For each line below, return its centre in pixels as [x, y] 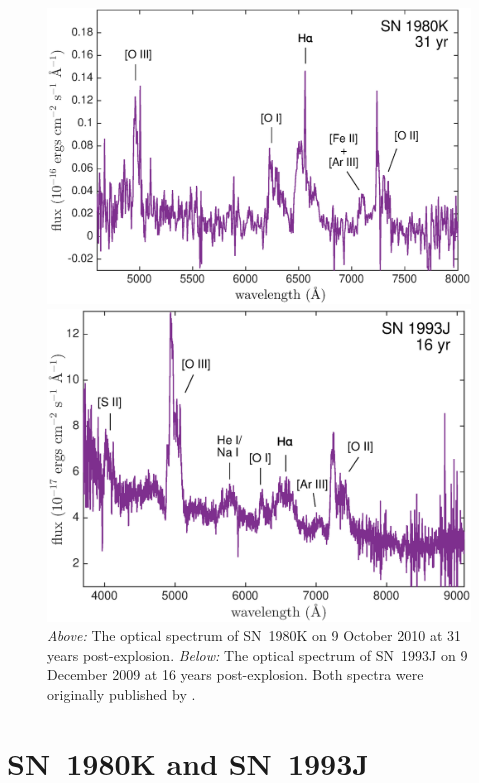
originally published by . [121, 694]
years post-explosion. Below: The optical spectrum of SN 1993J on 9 [257, 654]
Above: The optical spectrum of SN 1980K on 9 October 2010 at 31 [254, 635]
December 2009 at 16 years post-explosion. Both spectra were [235, 674]
